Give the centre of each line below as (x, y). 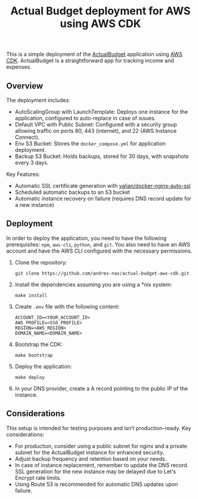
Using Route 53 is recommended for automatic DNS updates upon (96, 484)
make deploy (30, 377)
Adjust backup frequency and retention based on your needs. (91, 458)
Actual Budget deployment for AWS (100, 11)
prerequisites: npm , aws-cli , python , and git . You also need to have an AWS (98, 244)
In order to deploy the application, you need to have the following (86, 238)
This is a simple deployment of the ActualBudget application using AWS (94, 54)
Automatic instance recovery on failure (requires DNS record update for (103, 198)
